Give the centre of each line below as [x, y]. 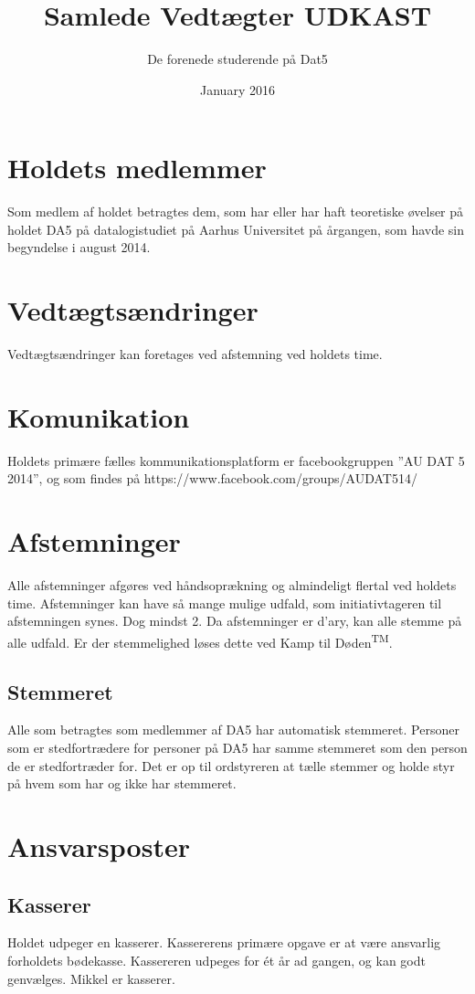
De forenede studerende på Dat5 [237, 59]
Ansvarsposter [99, 846]
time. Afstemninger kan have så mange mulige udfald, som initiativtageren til [225, 603]
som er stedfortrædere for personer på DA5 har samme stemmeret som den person [237, 748]
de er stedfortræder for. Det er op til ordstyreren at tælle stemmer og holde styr [231, 765]
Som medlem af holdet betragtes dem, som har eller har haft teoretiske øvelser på [236, 211]
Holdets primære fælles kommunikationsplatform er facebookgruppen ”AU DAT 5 [236, 460]
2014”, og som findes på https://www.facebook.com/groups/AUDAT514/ [212, 478]
